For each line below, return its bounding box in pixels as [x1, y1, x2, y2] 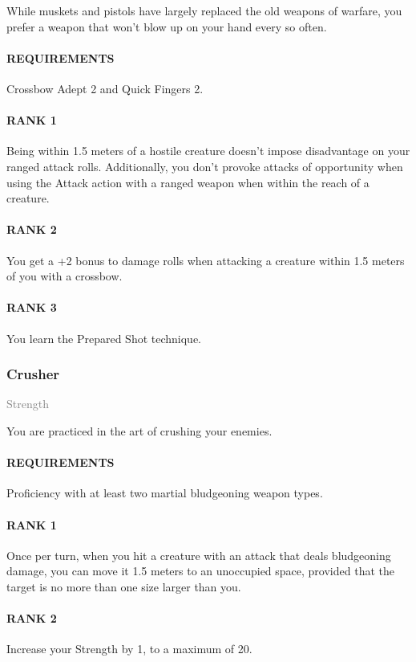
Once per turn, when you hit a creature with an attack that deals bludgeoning [6, 546, 391, 563]
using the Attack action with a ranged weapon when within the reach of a [6, 174, 370, 190]
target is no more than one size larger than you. [6, 578, 241, 595]
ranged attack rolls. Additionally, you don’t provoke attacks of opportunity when [6, 157, 403, 174]
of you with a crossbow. [6, 268, 123, 284]
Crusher [6, 364, 60, 384]
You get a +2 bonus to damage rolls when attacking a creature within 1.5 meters [6, 251, 405, 268]
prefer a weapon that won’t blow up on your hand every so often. [6, 18, 327, 35]
